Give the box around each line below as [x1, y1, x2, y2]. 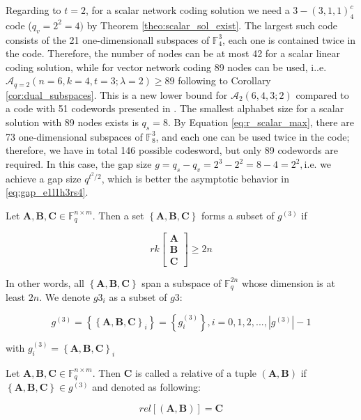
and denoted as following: [92, 380, 201, 394]
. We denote [39, 289, 91, 304]
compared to [295, 87, 349, 102]
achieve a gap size [6, 171, 82, 185]
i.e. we [304, 157, 332, 171]
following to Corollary [178, 73, 271, 88]
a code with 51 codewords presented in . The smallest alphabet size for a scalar [6, 101, 344, 116]
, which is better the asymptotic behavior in [101, 171, 290, 185]
